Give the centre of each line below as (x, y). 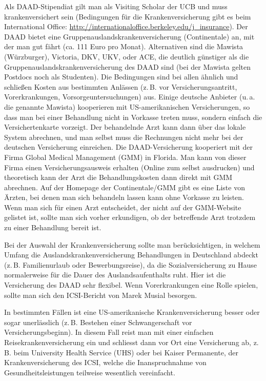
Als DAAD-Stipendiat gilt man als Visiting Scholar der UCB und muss (116, 6)
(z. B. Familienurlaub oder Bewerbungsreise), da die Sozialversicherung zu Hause (131, 264)
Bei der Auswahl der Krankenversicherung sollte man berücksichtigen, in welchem (132, 244)
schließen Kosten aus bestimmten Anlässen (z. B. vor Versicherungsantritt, (121, 86)
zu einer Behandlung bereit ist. (53, 227)
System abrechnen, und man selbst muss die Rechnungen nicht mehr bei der (124, 137)
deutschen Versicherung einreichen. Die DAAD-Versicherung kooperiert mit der (128, 147)
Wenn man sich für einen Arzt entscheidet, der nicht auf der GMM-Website (123, 207)
